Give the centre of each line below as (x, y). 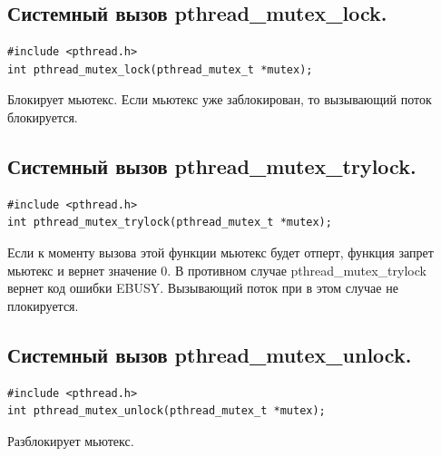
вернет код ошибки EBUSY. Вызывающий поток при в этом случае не (203, 288)
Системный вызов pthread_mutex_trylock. (212, 165)
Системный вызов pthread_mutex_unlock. (210, 354)
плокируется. (43, 305)
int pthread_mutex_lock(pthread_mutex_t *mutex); (160, 69)
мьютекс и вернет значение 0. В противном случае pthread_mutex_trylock (217, 270)
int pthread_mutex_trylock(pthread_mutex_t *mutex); (170, 223)
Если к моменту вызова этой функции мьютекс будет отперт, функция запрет (220, 252)
